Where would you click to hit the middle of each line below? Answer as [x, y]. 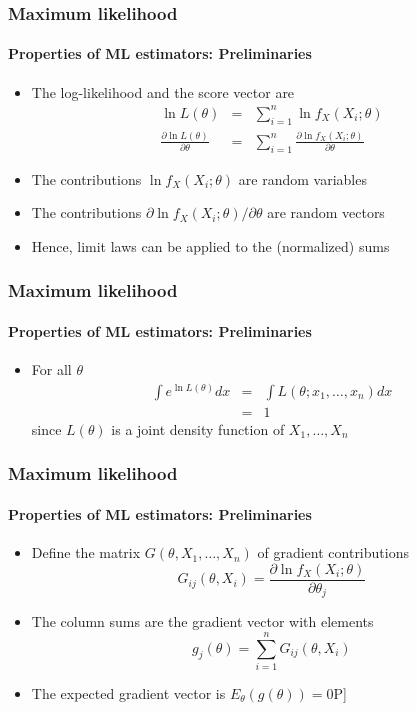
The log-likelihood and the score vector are [163, 91]
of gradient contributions [333, 552]
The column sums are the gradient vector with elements [202, 621]
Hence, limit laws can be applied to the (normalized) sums [210, 245]
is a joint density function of [198, 428]
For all [51, 369]
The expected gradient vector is [128, 692]
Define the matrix [86, 552]
